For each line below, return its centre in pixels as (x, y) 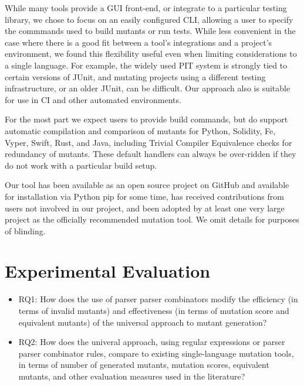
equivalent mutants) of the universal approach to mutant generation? (143, 322)
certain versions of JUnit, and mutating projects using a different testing (135, 76)
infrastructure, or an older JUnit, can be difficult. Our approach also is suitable (148, 88)
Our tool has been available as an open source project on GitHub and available (147, 185)
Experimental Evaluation (108, 271)
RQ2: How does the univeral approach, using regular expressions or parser (152, 342)
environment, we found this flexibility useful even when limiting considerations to (151, 54)
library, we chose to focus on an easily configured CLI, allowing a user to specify (149, 19)
